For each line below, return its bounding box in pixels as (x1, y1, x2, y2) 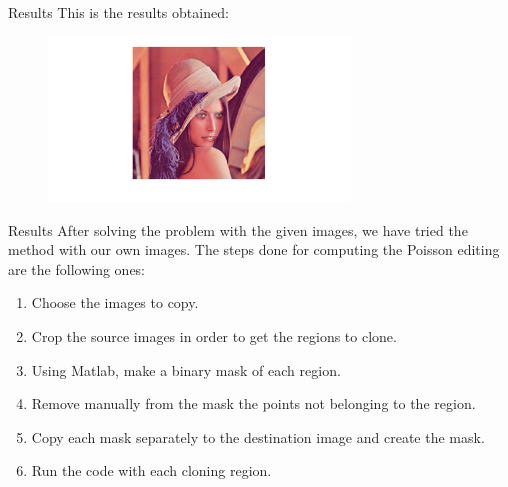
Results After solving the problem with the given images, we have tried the (8, 219, 468, 240)
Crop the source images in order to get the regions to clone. (31, 325, 397, 346)
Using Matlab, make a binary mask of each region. (31, 359, 341, 380)
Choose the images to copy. (31, 292, 199, 313)
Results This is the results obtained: (8, 2, 229, 22)
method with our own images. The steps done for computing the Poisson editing (8, 239, 500, 260)
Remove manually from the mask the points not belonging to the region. (31, 393, 476, 414)
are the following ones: (8, 258, 146, 279)
